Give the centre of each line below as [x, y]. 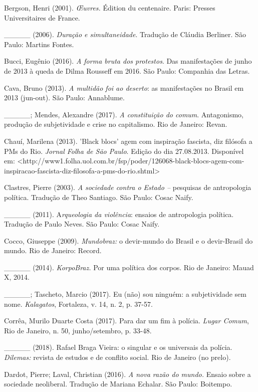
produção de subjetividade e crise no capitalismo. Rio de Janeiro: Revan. [116, 124]
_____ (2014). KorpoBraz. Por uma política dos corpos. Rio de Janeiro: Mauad [129, 267]
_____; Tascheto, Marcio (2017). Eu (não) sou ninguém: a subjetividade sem [125, 294]
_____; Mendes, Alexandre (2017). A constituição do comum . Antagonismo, [124, 114]
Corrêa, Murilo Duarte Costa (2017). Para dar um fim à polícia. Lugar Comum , [126, 321]
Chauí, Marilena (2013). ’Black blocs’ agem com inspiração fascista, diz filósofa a [128, 141]
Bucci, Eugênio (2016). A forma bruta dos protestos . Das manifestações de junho [128, 61]
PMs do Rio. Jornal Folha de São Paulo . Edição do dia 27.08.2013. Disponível [124, 151]
